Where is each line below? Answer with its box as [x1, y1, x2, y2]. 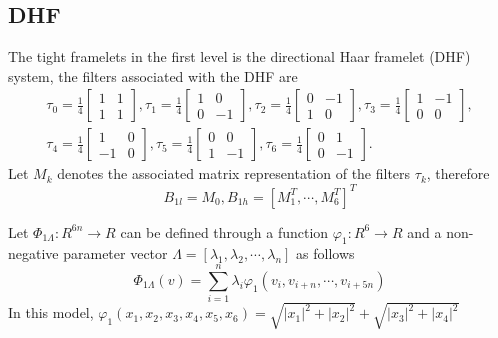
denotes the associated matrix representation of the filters [57, 163, 411, 184]
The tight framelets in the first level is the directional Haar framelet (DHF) [8, 46, 471, 67]
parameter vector [63, 243, 168, 264]
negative [8, 243, 59, 264]
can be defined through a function [120, 221, 329, 242]
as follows [296, 243, 355, 264]
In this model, [8, 302, 94, 323]
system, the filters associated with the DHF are [8, 65, 298, 86]
